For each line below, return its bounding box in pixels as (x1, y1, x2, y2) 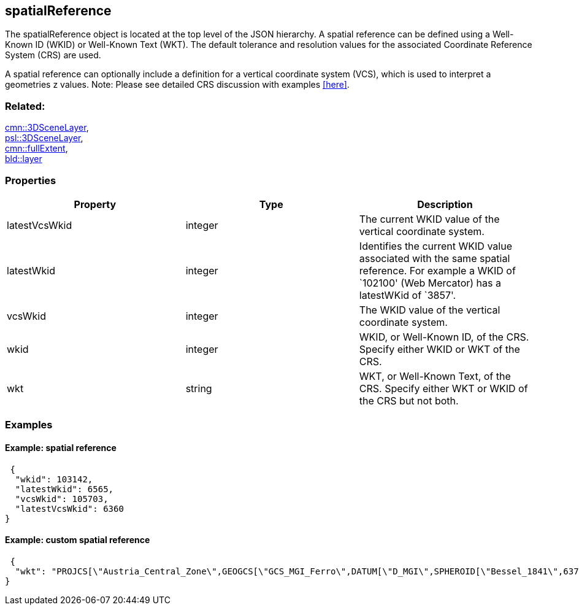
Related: (5, 99, 45, 112)
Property (74, 198, 117, 210)
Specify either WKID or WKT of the (359, 342, 520, 355)
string (185, 382, 212, 395)
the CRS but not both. (359, 394, 459, 407)
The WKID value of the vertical (359, 303, 500, 316)
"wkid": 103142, (15, 474, 93, 484)
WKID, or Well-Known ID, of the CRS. (359, 330, 529, 343)
